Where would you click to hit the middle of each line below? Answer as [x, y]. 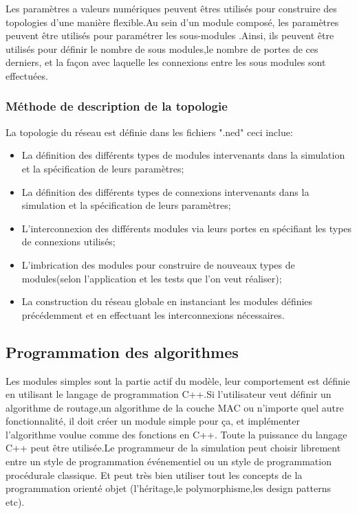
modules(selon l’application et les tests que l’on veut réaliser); [152, 278]
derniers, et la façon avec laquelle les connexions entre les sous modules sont [166, 62]
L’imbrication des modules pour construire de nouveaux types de [158, 264]
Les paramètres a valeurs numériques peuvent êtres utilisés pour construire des [171, 8]
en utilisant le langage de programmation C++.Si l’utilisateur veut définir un [169, 394]
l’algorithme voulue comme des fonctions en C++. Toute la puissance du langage [176, 434]
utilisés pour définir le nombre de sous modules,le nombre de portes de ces [162, 48]
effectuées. [27, 75]
